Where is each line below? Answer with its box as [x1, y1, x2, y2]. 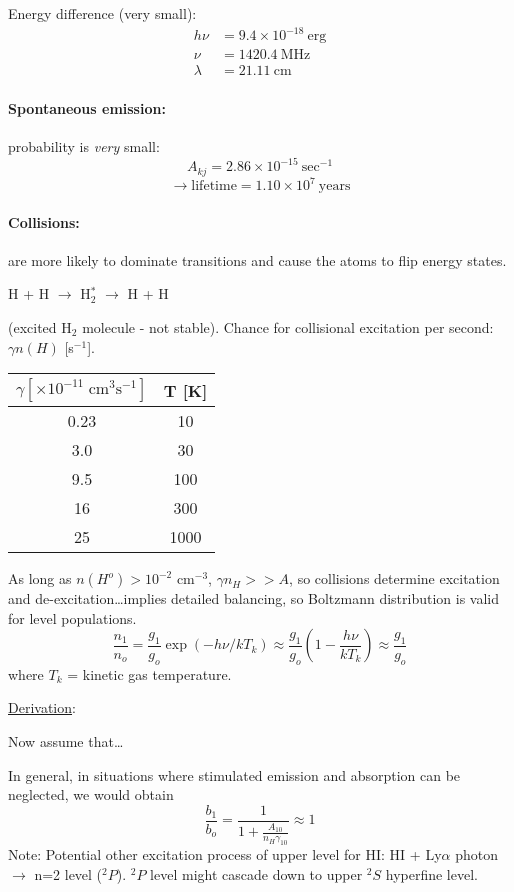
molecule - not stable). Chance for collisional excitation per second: [82, 317, 494, 338]
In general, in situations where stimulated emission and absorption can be [8, 764, 461, 785]
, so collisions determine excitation [289, 568, 500, 589]
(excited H [8, 317, 72, 338]
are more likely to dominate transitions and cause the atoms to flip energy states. [8, 249, 507, 270]
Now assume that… [8, 730, 124, 751]
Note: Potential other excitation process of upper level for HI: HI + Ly [8, 844, 442, 865]
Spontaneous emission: [8, 97, 166, 118]
